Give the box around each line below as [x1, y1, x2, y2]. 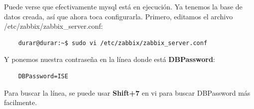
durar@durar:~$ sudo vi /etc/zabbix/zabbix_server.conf [18, 39, 208, 47]
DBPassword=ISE [18, 72, 68, 80]
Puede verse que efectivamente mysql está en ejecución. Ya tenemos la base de [4, 1, 243, 11]
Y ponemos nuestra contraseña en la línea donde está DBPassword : [4, 54, 215, 64]
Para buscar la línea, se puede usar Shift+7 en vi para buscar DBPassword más [4, 87, 251, 98]
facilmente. [4, 97, 37, 108]
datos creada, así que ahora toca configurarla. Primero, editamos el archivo [4, 11, 233, 21]
